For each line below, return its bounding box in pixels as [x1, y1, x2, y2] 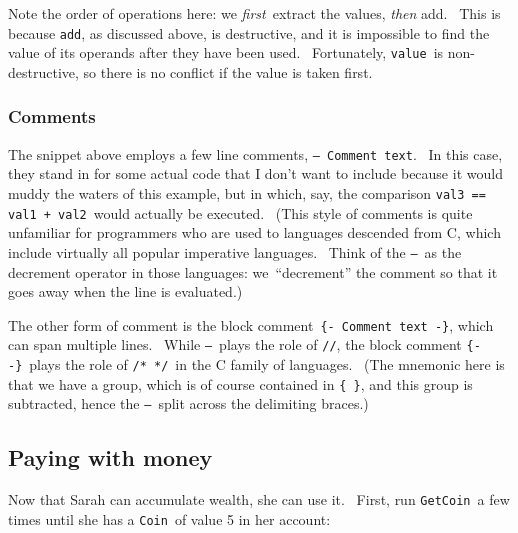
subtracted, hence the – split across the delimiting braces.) [8, 393, 369, 414]
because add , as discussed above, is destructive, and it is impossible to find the [8, 22, 490, 43]
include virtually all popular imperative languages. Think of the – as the [8, 241, 462, 262]
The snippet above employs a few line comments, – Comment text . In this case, [8, 143, 503, 164]
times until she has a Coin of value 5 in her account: [8, 508, 331, 529]
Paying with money [8, 442, 213, 473]
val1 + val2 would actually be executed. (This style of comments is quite [8, 202, 473, 223]
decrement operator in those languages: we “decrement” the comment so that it [8, 261, 498, 282]
